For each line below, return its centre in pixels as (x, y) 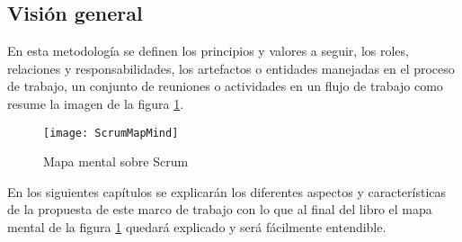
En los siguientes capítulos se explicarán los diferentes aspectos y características (227, 191)
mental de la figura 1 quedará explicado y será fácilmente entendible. (197, 227)
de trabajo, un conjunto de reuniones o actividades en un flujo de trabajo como (225, 86)
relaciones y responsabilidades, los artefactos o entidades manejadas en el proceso (231, 68)
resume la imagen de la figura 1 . (96, 103)
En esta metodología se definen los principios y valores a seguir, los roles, (208, 51)
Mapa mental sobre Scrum (116, 161)
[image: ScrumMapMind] (111, 133)
